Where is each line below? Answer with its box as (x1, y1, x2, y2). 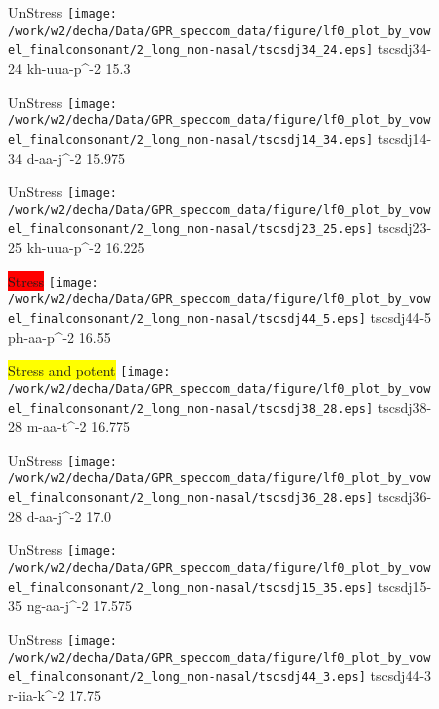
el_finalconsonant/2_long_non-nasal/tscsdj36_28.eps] (8, 491, 374, 506)
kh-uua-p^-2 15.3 (26, 57, 131, 78)
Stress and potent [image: (8, 360, 171, 381)
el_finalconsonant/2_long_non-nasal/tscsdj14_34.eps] (8, 132, 374, 147)
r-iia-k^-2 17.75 (8, 684, 101, 705)
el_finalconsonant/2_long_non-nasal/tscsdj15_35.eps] (8, 580, 374, 595)
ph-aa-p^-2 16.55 (8, 326, 111, 347)
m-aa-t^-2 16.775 (26, 416, 131, 437)
